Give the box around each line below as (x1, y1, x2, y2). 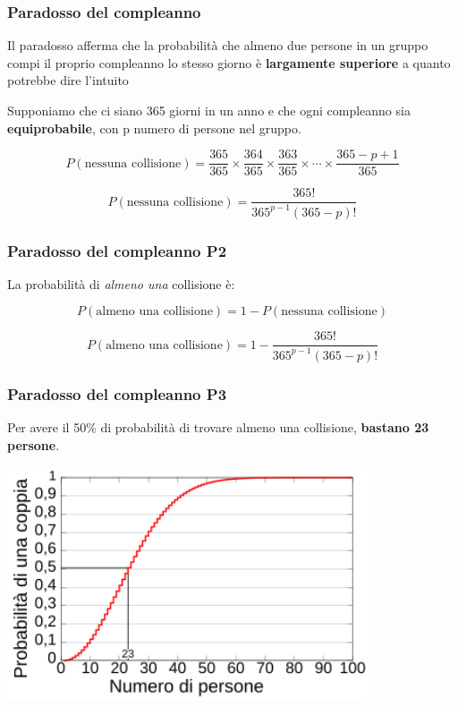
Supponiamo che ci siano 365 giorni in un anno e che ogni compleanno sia (7, 101, 411, 119)
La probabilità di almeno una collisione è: (7, 274, 235, 293)
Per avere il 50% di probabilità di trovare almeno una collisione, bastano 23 (7, 418, 429, 437)
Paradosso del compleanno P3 (7, 382, 227, 405)
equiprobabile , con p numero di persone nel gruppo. (7, 118, 301, 137)
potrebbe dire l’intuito (7, 71, 129, 89)
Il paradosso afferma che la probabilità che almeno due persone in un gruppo (7, 36, 428, 55)
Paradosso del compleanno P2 (7, 239, 227, 261)
